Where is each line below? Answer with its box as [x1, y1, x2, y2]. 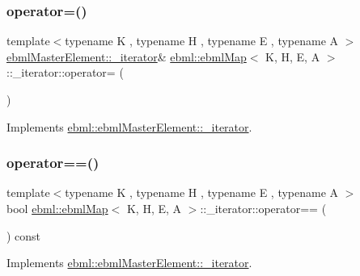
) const [6, 227, 41, 244]
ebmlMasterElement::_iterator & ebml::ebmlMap [6, 48, 247, 65]
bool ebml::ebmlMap [6, 200, 108, 216]
